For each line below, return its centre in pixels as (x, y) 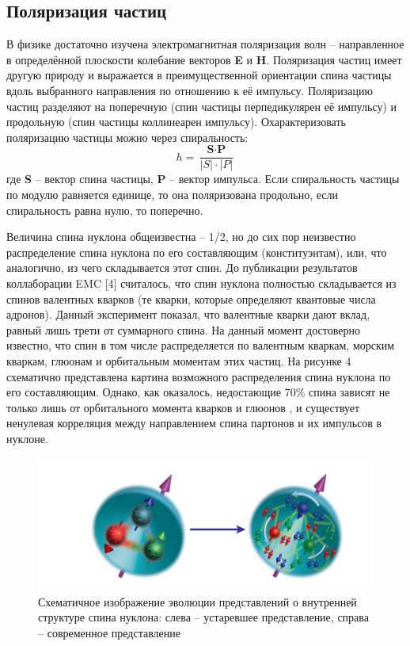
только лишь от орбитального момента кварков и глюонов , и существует (183, 407)
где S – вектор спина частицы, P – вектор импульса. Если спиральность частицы (203, 179)
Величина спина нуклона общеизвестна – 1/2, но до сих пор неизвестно (181, 237)
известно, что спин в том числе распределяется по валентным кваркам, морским (201, 345)
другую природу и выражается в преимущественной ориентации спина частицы (199, 75)
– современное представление (109, 632)
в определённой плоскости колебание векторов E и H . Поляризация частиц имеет (204, 59)
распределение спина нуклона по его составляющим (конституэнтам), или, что (197, 252)
